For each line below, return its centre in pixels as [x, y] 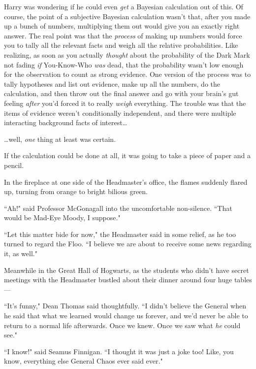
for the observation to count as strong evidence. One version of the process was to [128, 74]
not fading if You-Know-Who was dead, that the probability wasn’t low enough [124, 64]
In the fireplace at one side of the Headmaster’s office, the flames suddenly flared [126, 182]
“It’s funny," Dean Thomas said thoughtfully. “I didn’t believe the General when [125, 306]
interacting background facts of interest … [66, 122]
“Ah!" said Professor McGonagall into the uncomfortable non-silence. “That [118, 208]
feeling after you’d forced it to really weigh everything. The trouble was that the [125, 103]
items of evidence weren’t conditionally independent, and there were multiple [120, 113]
